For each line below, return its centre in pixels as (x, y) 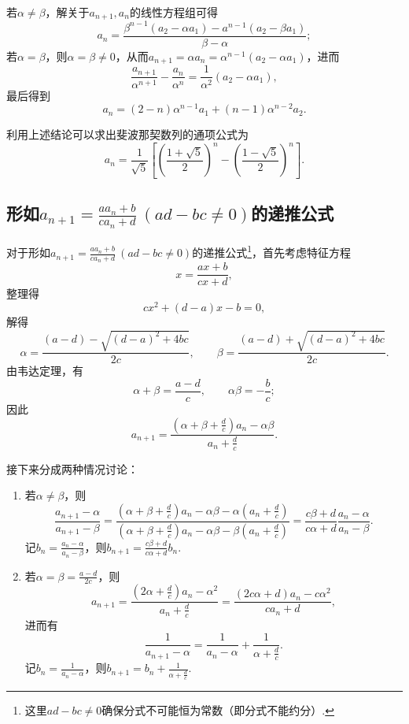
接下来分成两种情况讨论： (72, 468)
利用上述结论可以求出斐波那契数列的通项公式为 (127, 134)
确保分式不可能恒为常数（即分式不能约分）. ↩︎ (218, 709)
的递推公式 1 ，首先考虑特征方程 (272, 251)
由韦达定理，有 (45, 371)
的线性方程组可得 (173, 12)
